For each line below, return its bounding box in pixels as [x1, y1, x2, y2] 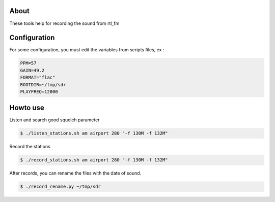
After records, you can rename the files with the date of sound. [9, 170, 142, 176]
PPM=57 [20, 60, 37, 66]
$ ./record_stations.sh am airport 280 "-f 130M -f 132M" [20, 157, 168, 163]
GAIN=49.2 [20, 68, 45, 73]
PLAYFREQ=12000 [20, 89, 58, 94]
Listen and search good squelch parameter [9, 117, 100, 123]
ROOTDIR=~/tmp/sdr [20, 82, 66, 87]
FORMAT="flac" [20, 75, 56, 81]
